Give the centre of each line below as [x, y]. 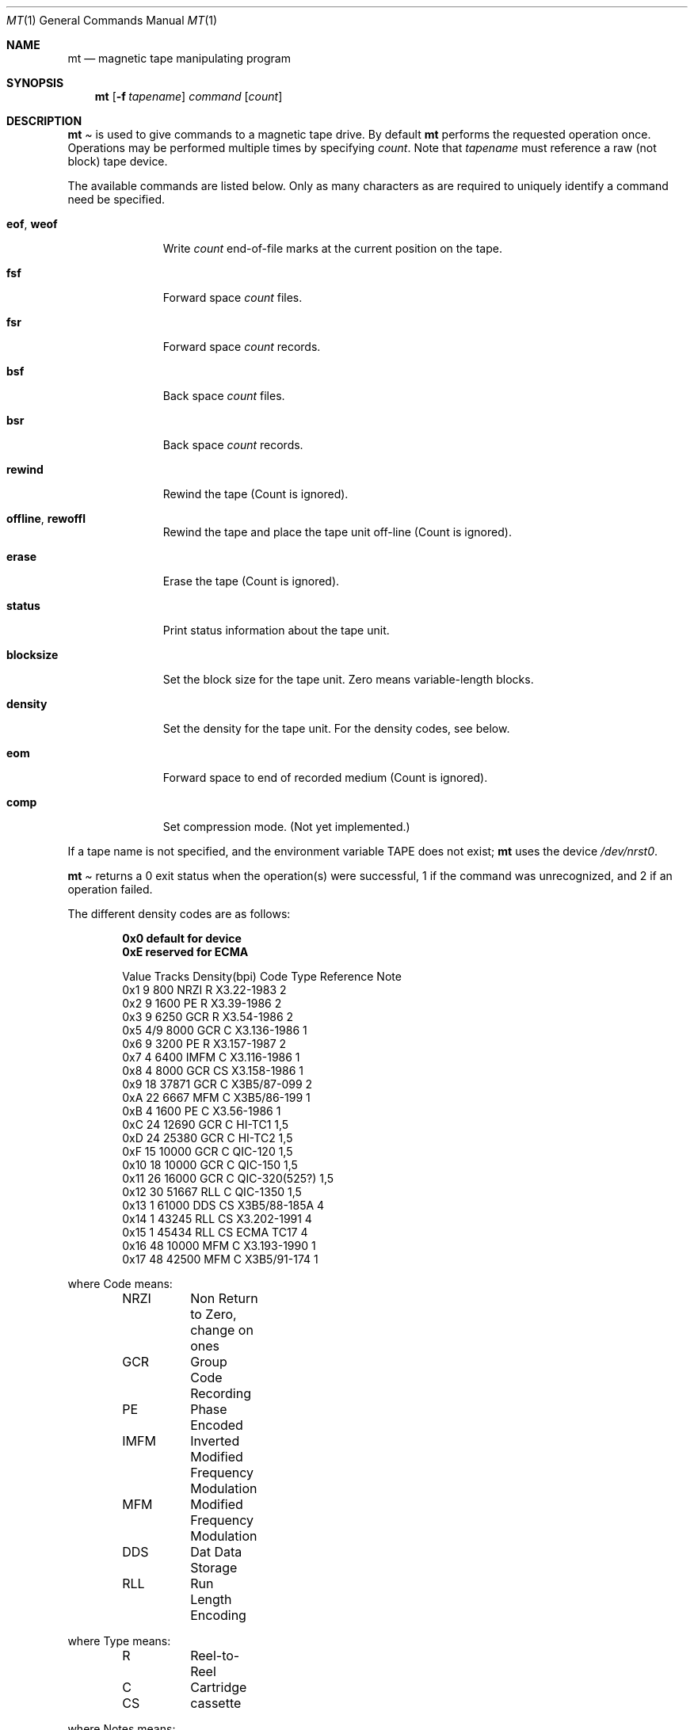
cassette [216, 1703]
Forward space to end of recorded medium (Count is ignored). [325, 777]
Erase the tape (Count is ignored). [251, 581]
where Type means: [119, 1641]
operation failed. [110, 889]
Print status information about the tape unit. [276, 630]
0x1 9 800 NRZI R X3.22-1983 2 [204, 990]
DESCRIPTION [44, 121]
